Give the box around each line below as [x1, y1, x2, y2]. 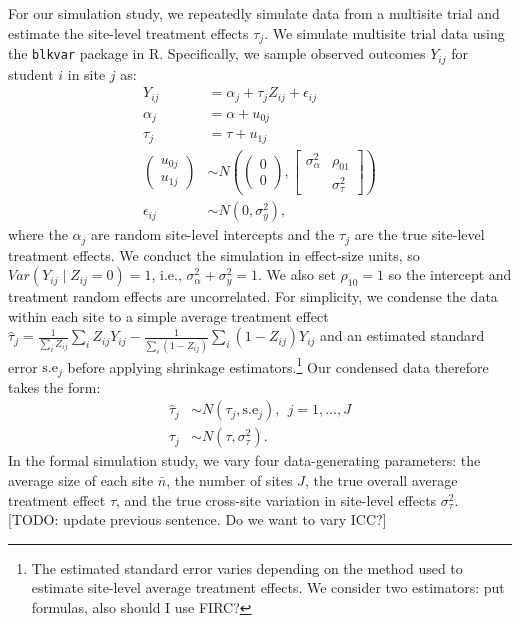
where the [8, 224, 68, 245]
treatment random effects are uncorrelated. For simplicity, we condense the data [8, 286, 498, 307]
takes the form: [8, 376, 101, 397]
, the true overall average [304, 470, 458, 491]
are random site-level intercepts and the [91, 224, 335, 245]
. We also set [258, 264, 336, 285]
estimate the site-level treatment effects [8, 22, 249, 43]
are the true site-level [354, 224, 485, 245]
